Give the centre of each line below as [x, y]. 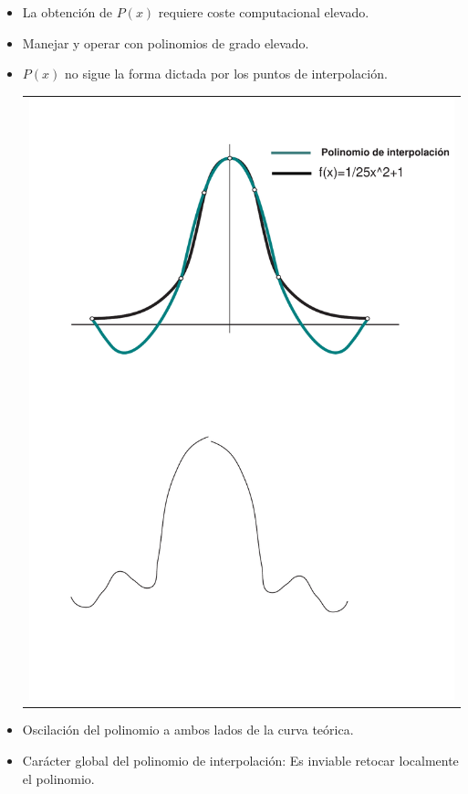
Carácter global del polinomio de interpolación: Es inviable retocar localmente [240, 760]
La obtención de [67, 12]
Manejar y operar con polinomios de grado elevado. [166, 42]
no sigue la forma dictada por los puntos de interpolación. [226, 74]
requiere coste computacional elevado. [264, 12]
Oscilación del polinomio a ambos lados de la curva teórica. [188, 730]
